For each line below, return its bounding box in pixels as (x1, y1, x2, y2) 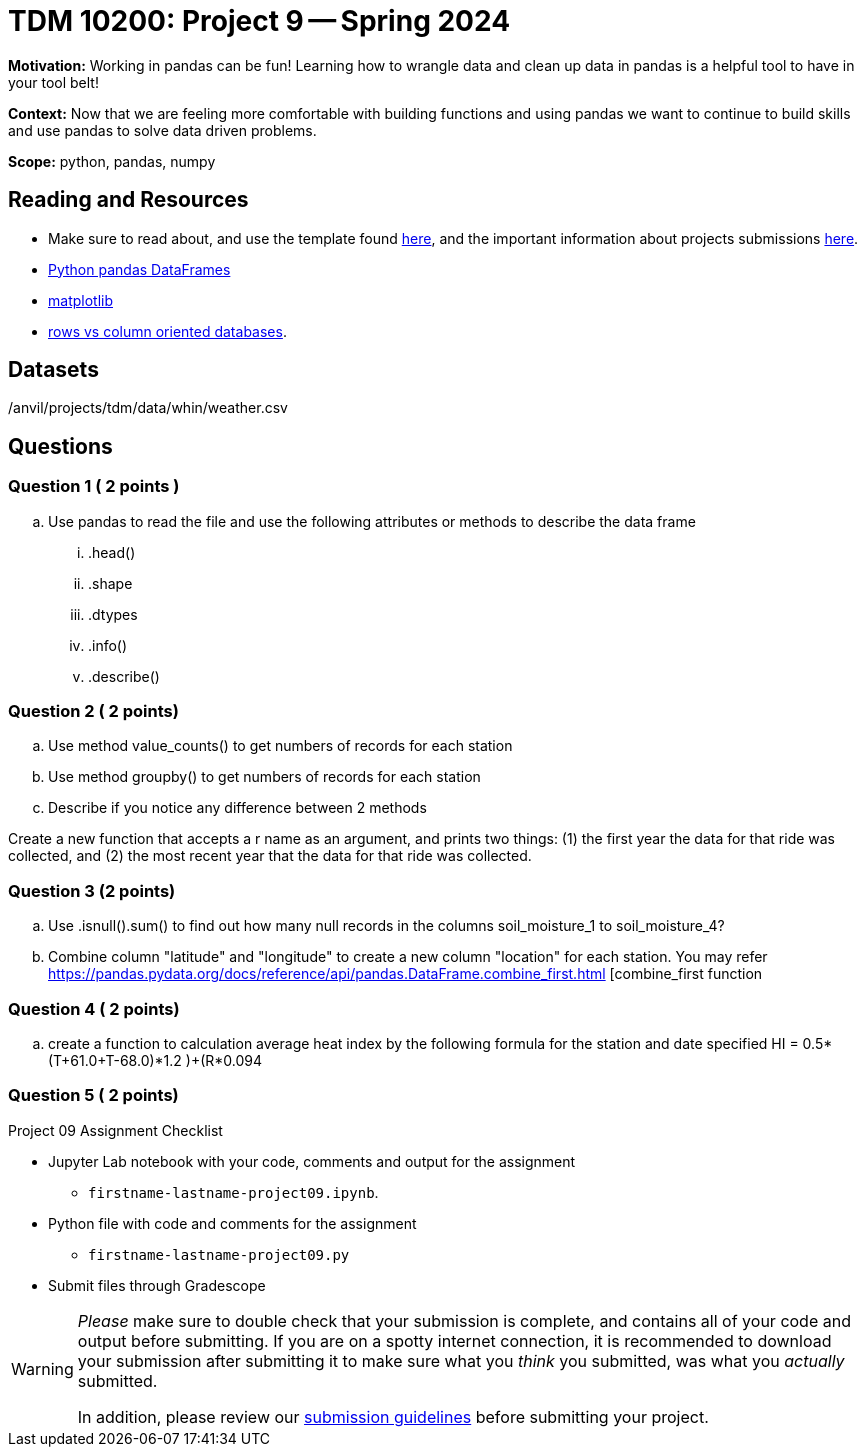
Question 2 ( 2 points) (8, 701, 179, 722)
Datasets (8, 357, 99, 383)
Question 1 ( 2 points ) (8, 476, 180, 497)
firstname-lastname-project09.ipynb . (88, 1183, 379, 1201)
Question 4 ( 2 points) (8, 998, 180, 1019)
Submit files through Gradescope (48, 1276, 266, 1294)
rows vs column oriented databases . (48, 322, 287, 340)
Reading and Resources (8, 187, 249, 213)
